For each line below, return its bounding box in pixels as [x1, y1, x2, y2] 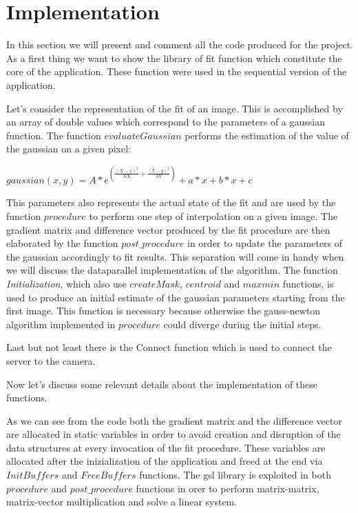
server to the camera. [6, 353, 96, 368]
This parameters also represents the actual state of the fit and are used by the [6, 195, 336, 210]
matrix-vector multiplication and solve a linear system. [6, 494, 238, 509]
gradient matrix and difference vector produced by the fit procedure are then [6, 222, 330, 237]
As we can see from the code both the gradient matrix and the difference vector [6, 413, 342, 428]
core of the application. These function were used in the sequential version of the [6, 64, 347, 79]
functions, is [282, 276, 334, 290]
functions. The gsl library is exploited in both [139, 467, 331, 482]
